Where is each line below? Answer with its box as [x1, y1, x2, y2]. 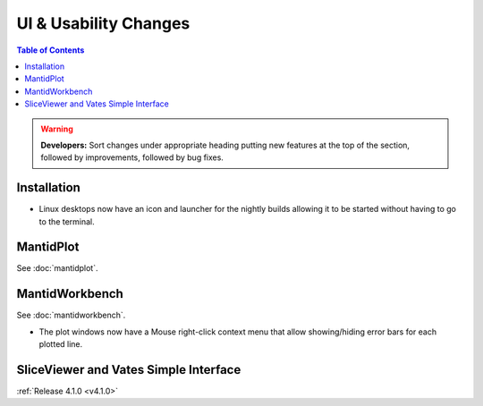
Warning [40, 123, 73, 134]
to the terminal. [38, 216, 96, 227]
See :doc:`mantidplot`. [16, 263, 98, 274]
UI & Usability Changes [16, 13, 191, 33]
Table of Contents [16, 45, 85, 55]
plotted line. [38, 339, 83, 350]
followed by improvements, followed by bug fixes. [40, 152, 224, 163]
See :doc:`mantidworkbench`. [16, 309, 126, 321]
